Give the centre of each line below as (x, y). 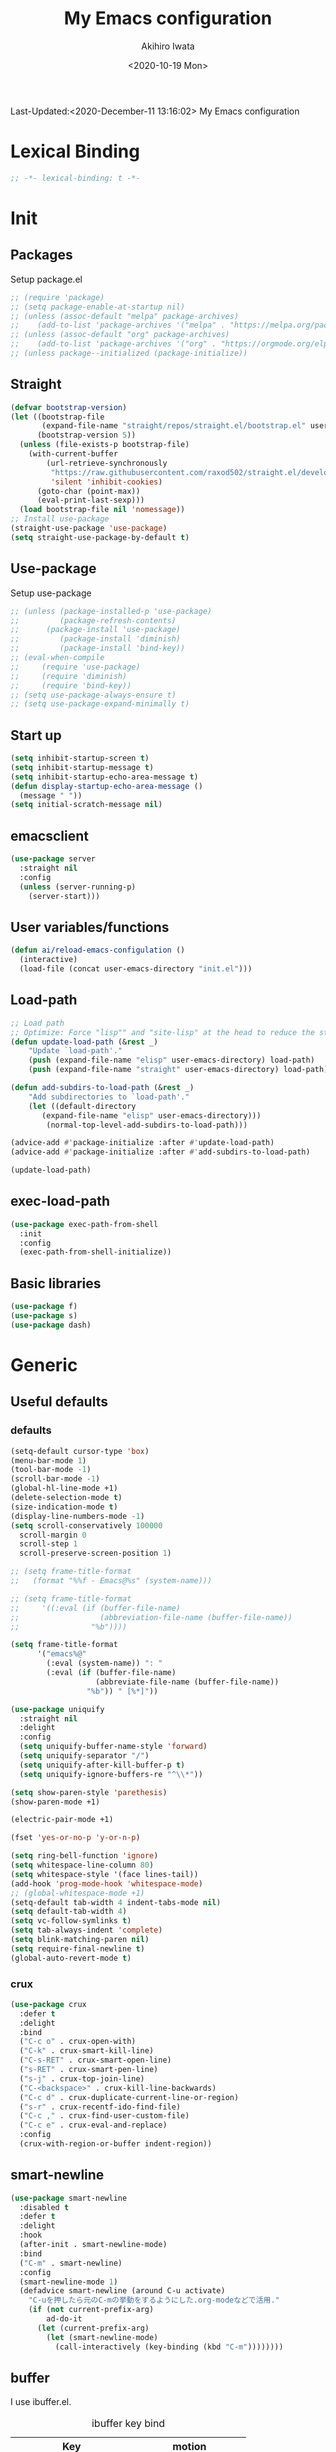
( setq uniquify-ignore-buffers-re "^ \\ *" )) (111, 1774)
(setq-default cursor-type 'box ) (80, 1451)
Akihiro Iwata (168, 46)
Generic (44, 1364)
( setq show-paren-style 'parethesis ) (89, 1792)
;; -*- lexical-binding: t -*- (75, 178)
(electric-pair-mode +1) (62, 1820)
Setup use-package (51, 593)
